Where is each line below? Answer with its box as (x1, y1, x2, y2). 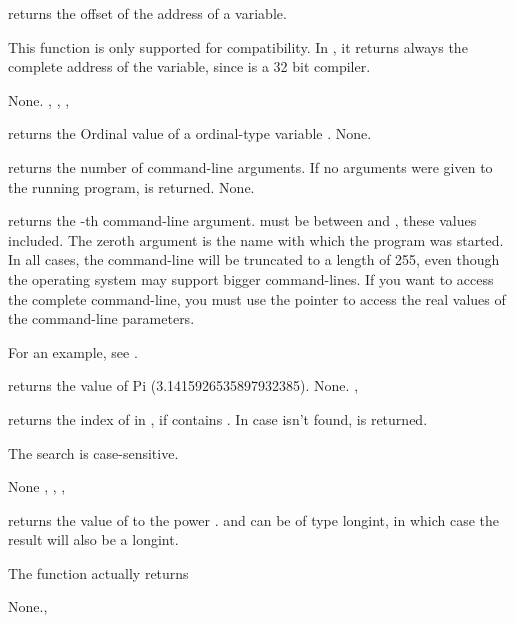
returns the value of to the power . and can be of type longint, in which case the (8, 509, 500, 530)
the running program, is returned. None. (8, 176, 255, 197)
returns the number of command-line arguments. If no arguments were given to (8, 156, 493, 177)
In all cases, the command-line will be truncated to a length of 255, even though (8, 249, 500, 270)
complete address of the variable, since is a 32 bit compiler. (8, 56, 371, 77)
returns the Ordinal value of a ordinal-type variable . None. (8, 123, 372, 144)
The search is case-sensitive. (8, 442, 179, 463)
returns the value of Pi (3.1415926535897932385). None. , (8, 375, 359, 396)
